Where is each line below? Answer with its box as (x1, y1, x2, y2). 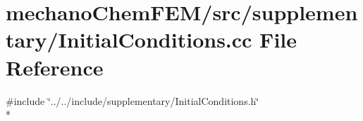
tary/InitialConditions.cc (6, 25, 252, 54)
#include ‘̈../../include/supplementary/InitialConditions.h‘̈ (6, 93, 259, 108)
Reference (6, 52, 104, 81)
